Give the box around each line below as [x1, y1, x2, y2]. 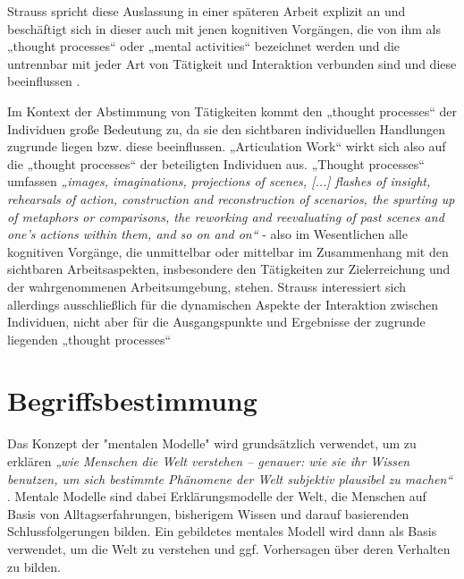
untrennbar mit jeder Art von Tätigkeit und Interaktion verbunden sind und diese [7, 54, 457, 72]
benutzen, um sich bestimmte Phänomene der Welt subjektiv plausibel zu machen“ [7, 469, 453, 488]
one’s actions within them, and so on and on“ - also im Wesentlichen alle [7, 225, 408, 243]
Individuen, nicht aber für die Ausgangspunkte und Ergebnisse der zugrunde [7, 312, 426, 331]
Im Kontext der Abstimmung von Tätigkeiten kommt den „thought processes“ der [7, 101, 457, 120]
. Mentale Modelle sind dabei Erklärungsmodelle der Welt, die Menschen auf [7, 487, 426, 506]
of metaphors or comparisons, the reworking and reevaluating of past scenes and [7, 207, 444, 226]
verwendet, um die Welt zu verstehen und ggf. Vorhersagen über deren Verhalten [7, 539, 451, 558]
